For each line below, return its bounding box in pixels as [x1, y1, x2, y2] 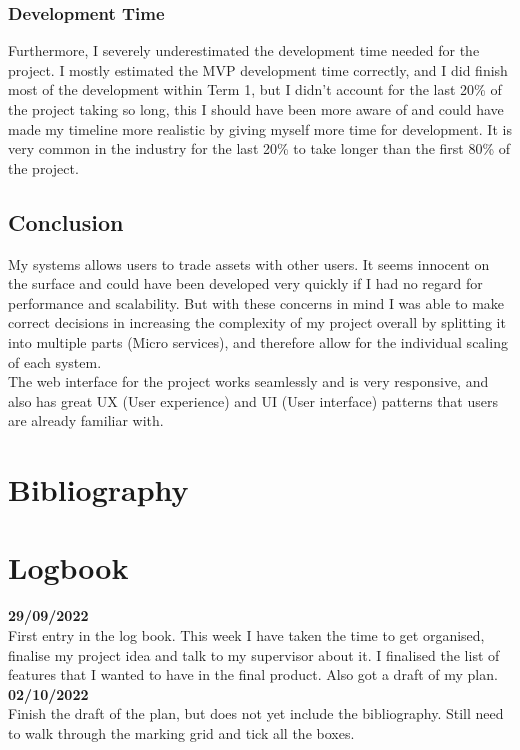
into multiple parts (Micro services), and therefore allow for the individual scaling [8, 331, 508, 352]
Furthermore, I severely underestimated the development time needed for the [8, 40, 480, 61]
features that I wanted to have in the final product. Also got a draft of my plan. [8, 664, 498, 685]
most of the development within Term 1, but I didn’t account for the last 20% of [8, 79, 502, 100]
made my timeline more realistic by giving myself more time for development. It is [8, 118, 512, 139]
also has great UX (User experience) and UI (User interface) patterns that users [8, 390, 498, 411]
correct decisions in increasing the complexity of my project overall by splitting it [8, 312, 506, 333]
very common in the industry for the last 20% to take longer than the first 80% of [8, 138, 511, 159]
